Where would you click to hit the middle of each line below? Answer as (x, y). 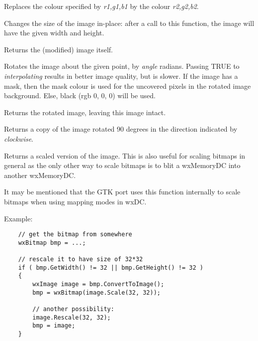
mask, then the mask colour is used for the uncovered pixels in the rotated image (128, 85)
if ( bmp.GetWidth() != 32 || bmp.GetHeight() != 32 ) (111, 267)
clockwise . (19, 138)
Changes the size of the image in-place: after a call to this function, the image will (129, 23)
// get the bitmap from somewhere (75, 235)
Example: (18, 218)
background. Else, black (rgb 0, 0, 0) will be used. (80, 95)
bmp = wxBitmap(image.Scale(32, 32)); (96, 292)
